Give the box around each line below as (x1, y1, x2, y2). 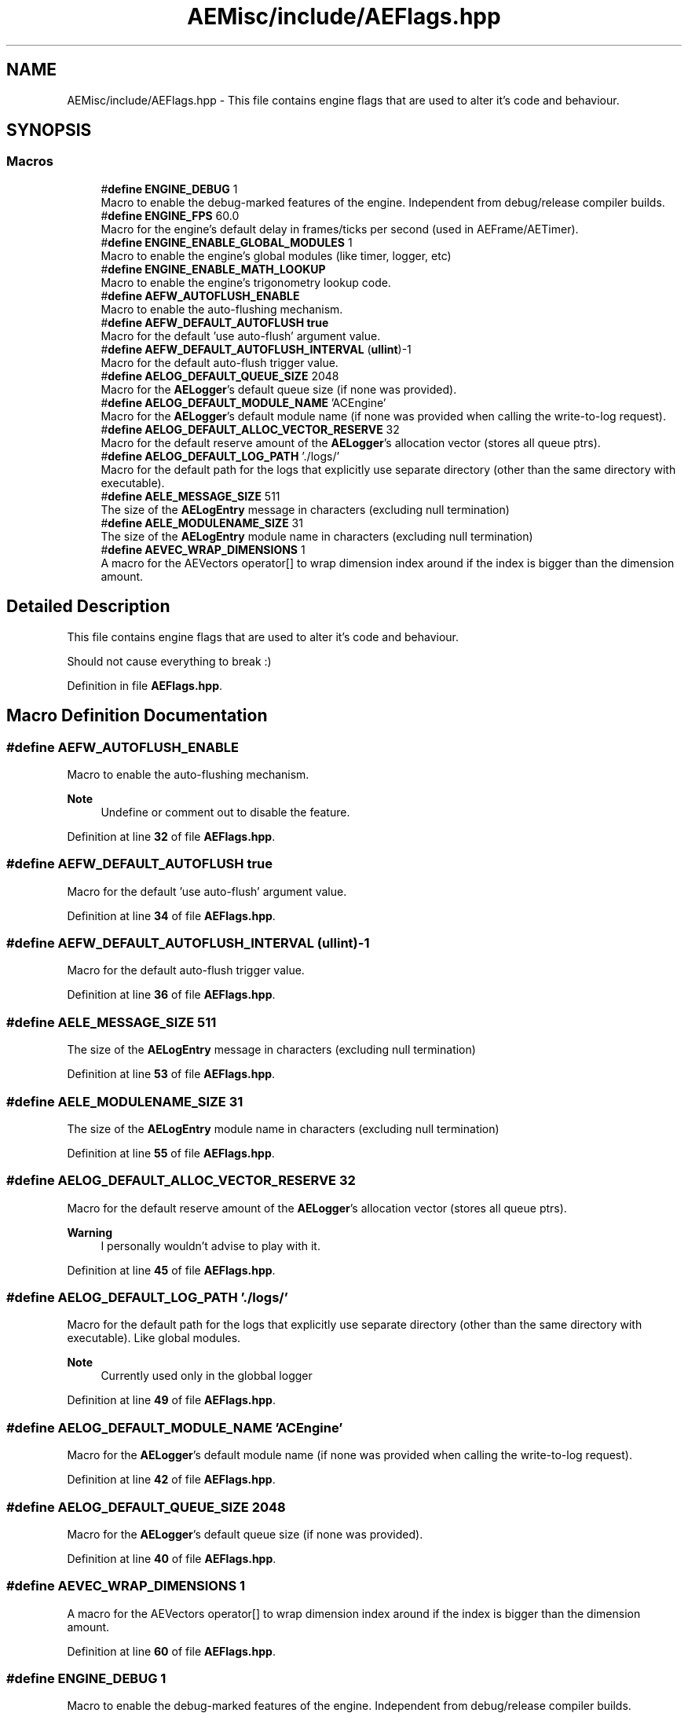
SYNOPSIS (6, 120, 92, 141)
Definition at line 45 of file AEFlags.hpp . (67, 1263, 276, 1277)
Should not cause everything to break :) (67, 654, 272, 668)
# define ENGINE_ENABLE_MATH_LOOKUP (101, 262, 326, 276)
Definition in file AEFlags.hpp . (67, 678, 223, 692)
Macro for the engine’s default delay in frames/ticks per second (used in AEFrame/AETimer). (101, 222, 579, 236)
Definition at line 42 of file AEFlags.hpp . (67, 1473, 276, 1487)
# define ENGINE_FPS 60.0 (101, 208, 240, 222)
